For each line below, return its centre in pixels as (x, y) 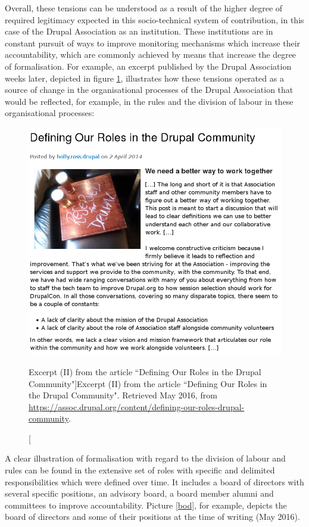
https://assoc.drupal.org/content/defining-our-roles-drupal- (137, 406)
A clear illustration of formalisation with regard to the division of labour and (145, 458)
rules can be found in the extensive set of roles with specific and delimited (140, 470)
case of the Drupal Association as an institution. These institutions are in (139, 31)
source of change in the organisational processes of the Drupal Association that (149, 90)
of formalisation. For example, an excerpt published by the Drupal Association (148, 66)
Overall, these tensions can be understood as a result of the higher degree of (144, 8)
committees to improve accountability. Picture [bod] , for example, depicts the (146, 505)
